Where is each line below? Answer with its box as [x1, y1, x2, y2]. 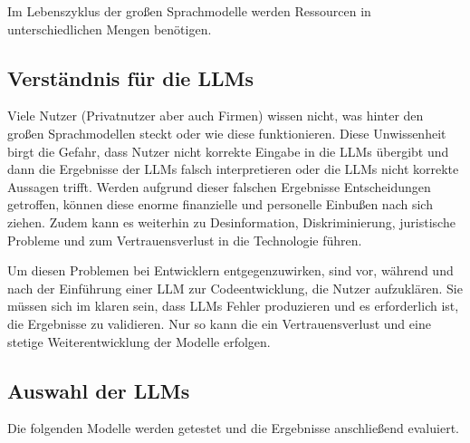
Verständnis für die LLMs [7, 63, 254, 91]
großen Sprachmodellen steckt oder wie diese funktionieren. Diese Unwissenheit [7, 123, 446, 142]
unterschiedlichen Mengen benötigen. [7, 19, 212, 38]
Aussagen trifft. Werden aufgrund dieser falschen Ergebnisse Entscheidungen [7, 177, 431, 196]
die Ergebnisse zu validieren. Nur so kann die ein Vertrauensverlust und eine [7, 313, 431, 332]
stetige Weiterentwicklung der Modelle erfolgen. [7, 332, 271, 351]
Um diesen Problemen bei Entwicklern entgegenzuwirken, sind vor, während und [7, 261, 454, 280]
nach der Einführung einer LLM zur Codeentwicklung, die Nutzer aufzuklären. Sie [7, 278, 463, 297]
